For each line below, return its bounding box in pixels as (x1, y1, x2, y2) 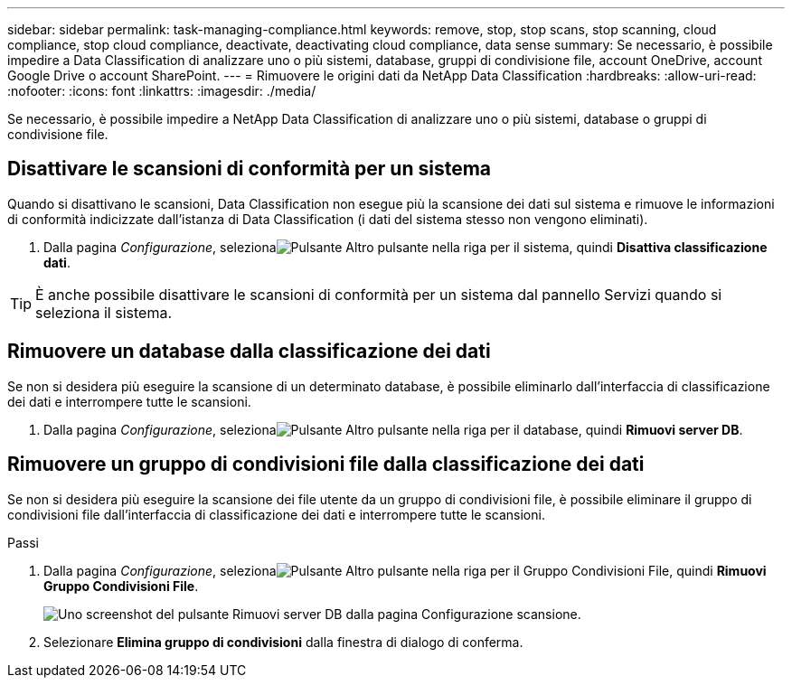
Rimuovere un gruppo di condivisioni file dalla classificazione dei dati (7, 453, 645, 476)
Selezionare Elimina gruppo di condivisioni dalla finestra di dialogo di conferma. (43, 633, 523, 650)
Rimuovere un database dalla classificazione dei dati (7, 340, 491, 363)
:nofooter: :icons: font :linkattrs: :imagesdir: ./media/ (7, 83, 316, 99)
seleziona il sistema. (35, 303, 173, 322)
